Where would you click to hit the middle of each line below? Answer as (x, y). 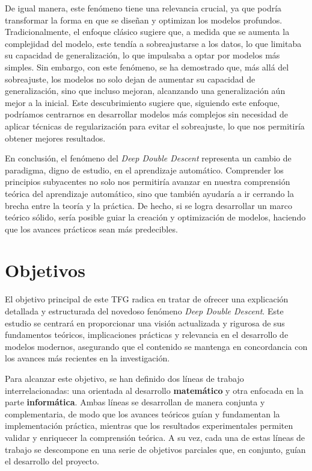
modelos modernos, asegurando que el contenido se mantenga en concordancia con (156, 346)
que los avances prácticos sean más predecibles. (91, 229)
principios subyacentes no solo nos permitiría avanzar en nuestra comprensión (148, 182)
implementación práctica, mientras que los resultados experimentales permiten (149, 426)
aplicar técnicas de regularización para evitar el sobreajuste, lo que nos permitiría (155, 126)
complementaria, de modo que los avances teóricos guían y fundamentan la (142, 413)
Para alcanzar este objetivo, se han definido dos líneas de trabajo (124, 378)
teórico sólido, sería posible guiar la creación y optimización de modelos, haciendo (155, 217)
